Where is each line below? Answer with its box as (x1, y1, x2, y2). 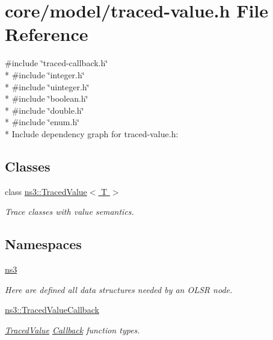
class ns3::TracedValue (5, 185, 87, 197)
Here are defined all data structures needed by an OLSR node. (5, 283, 233, 295)
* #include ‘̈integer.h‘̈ (5, 68, 85, 81)
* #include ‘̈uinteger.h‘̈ (5, 80, 90, 93)
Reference (5, 22, 88, 46)
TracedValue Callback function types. (5, 323, 140, 336)
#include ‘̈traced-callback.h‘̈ (5, 57, 108, 69)
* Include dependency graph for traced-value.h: (5, 127, 179, 140)
